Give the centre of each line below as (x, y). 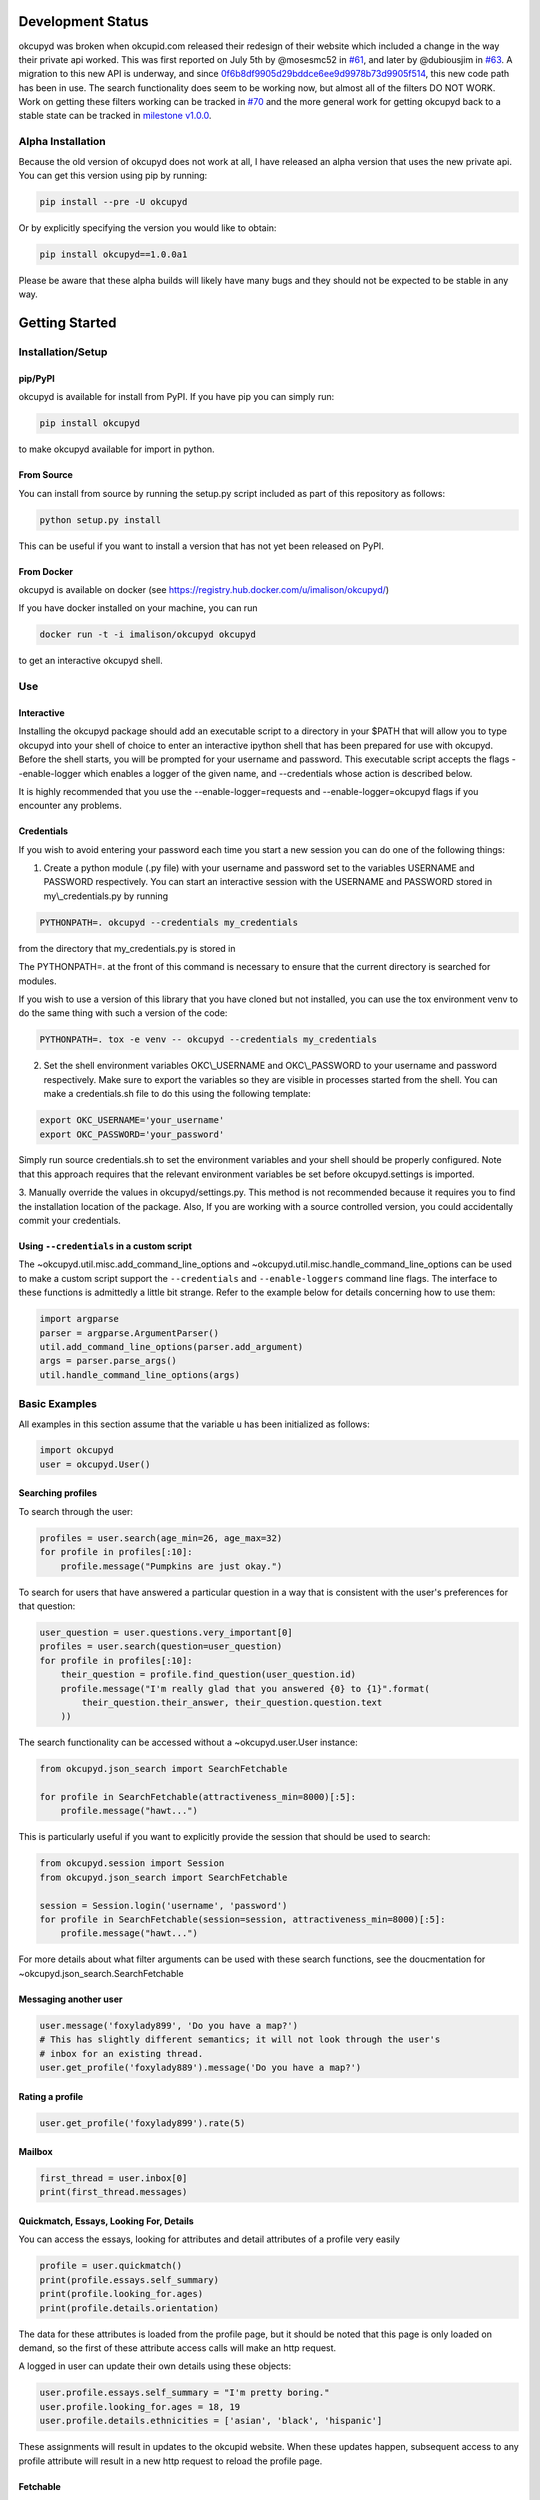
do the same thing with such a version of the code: (123, 1013)
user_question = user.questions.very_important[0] (166, 1632)
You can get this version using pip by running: (113, 175)
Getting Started (67, 323)
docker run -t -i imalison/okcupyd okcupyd (148, 634)
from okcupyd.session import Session (132, 1863)
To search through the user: (76, 1511)
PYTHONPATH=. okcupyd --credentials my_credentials (169, 922)
